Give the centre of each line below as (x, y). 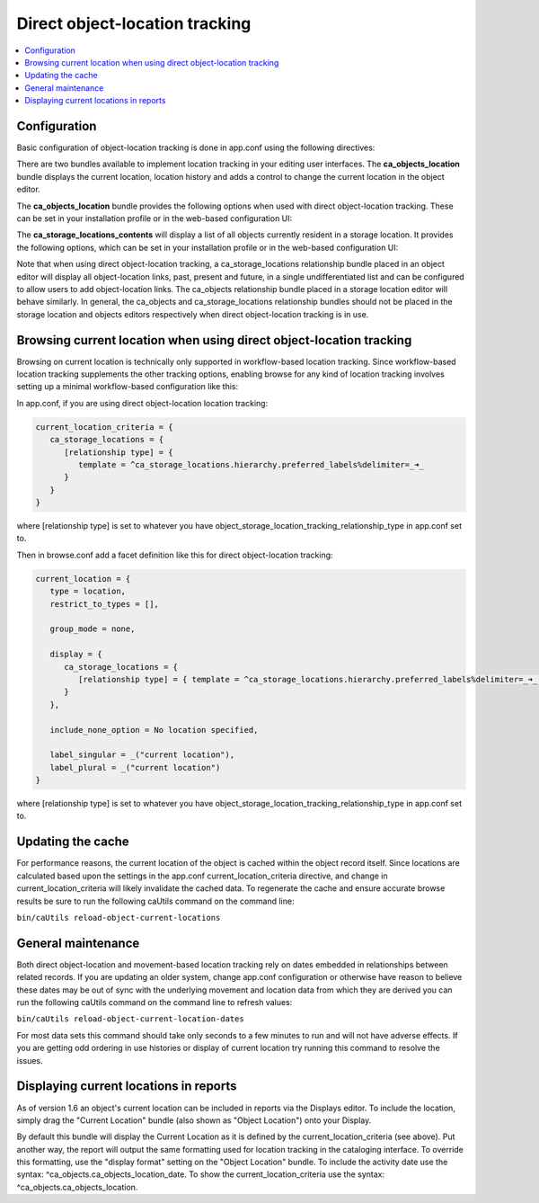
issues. (30, 1060)
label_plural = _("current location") (135, 767)
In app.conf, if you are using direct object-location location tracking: (142, 403)
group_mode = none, (93, 629)
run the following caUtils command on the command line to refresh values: (155, 1002)
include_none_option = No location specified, (154, 730)
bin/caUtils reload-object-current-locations (119, 918)
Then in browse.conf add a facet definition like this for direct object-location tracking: (175, 555)
